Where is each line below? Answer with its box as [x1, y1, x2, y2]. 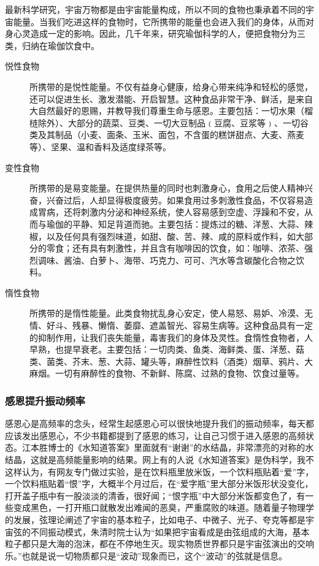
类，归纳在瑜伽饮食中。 [5, 39, 99, 52]
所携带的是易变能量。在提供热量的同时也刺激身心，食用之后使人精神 [29, 182, 304, 194]
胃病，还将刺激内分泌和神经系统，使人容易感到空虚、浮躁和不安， [37, 205, 304, 218]
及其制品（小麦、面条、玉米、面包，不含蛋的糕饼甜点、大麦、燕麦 [37, 128, 304, 141]
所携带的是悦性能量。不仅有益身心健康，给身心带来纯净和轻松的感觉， [29, 80, 313, 93]
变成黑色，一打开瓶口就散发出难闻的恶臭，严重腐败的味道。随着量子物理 [13, 501, 306, 514]
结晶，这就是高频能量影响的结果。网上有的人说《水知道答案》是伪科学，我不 [5, 453, 314, 466]
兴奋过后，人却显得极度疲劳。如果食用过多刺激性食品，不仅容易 [46, 193, 304, 206]
